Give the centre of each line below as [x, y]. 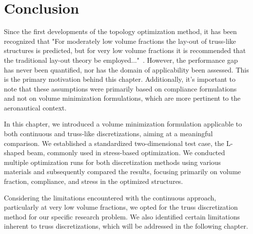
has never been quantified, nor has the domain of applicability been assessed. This [126, 69]
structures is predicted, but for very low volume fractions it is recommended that [125, 50]
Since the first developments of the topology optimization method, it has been [120, 31]
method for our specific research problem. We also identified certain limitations [122, 216]
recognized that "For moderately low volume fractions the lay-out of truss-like [120, 41]
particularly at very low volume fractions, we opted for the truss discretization [121, 207]
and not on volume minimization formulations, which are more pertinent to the [122, 98]
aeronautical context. [35, 107]
